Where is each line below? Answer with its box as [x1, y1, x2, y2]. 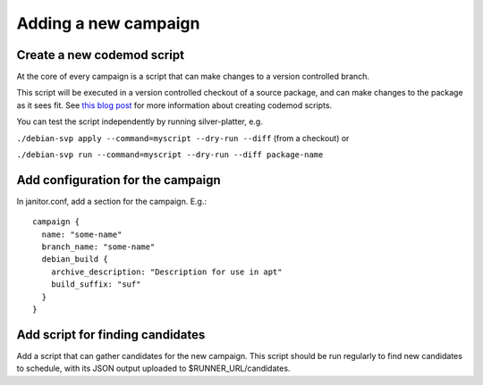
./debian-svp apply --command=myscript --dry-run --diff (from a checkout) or [16, 132, 350, 143]
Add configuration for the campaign [16, 172, 221, 188]
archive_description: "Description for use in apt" [50, 266, 283, 277]
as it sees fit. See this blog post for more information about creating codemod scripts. [16, 99, 333, 111]
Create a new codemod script [16, 47, 185, 63]
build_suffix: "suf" [50, 280, 141, 289]
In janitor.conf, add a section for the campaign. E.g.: [16, 196, 208, 206]
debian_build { [41, 255, 108, 264]
